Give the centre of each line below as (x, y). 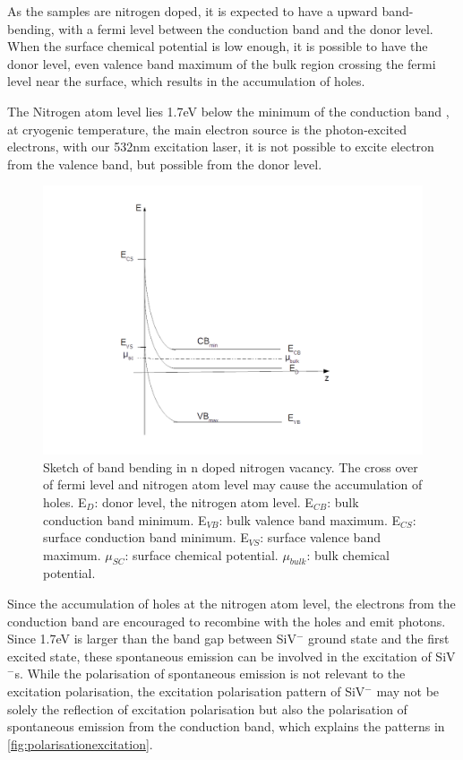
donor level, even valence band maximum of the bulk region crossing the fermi (222, 63)
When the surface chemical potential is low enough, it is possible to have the (218, 46)
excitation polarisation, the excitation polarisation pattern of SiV (186, 691)
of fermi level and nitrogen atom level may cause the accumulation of (233, 484)
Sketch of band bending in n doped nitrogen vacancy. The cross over (231, 466)
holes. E (65, 501)
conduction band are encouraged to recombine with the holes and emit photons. (227, 621)
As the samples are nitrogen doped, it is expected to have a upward (193, 11)
